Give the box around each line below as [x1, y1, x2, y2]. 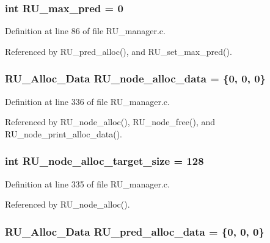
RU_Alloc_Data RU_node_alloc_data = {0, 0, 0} [5, 71, 266, 86]
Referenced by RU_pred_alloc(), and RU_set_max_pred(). [5, 45, 232, 57]
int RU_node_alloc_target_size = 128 [5, 153, 204, 169]
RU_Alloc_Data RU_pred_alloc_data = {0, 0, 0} [5, 223, 265, 239]
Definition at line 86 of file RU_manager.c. [5, 24, 166, 37]
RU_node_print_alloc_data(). [5, 127, 122, 140]
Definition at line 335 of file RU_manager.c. [5, 177, 170, 190]
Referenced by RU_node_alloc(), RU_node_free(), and [5, 115, 216, 128]
